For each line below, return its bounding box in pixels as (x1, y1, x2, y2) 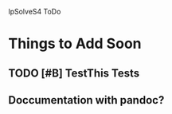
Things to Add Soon (8, 35, 142, 53)
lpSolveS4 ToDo (8, 7, 61, 16)
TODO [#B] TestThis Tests (8, 66, 140, 80)
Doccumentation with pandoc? (8, 93, 165, 107)
